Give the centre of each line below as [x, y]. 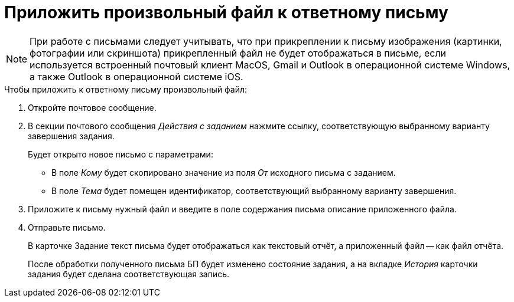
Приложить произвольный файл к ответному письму [226, 12]
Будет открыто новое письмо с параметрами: [121, 154]
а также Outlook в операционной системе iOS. [136, 76]
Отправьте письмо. [67, 227]
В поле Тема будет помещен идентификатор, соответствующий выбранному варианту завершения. [254, 191]
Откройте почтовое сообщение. [92, 107]
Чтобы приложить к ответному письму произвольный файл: [126, 89]
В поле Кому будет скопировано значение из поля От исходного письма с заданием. [224, 172]
